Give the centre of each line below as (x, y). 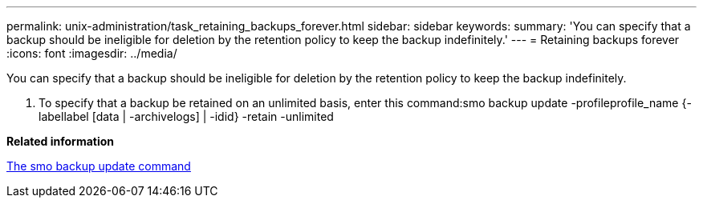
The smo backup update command (99, 166)
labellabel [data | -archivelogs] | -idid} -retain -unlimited (186, 116)
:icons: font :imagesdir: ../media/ (92, 53)
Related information (61, 141)
